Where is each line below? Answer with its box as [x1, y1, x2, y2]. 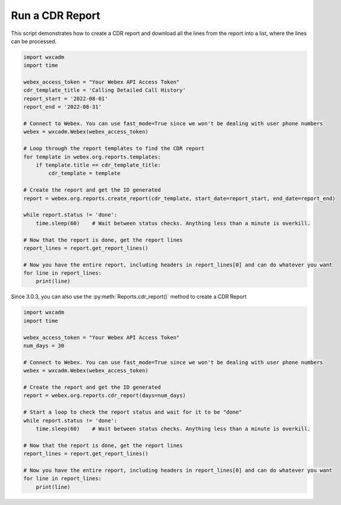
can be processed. [11, 37, 57, 45]
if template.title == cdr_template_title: [36, 162, 161, 169]
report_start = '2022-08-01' [23, 95, 108, 102]
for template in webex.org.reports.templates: [23, 153, 161, 160]
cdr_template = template [48, 170, 121, 177]
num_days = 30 [23, 342, 65, 349]
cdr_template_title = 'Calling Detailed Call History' [23, 87, 186, 94]
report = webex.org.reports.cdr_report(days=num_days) [23, 392, 186, 399]
